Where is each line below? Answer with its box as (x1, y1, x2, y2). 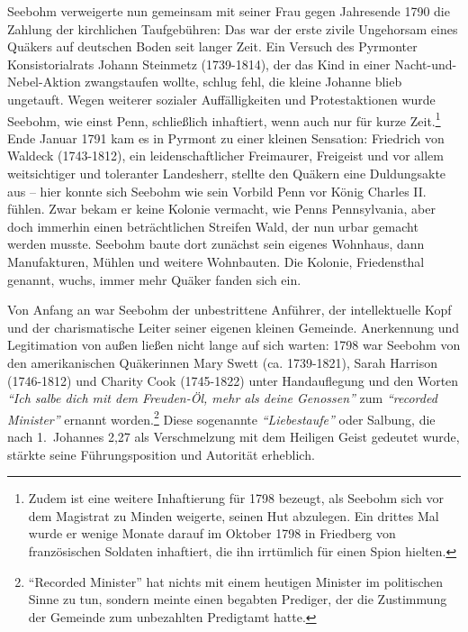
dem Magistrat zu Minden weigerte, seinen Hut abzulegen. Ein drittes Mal (28, 506, 439, 525)
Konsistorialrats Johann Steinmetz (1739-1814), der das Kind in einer (7, 54, 391, 73)
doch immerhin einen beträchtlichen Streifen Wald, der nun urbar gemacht (7, 216, 418, 235)
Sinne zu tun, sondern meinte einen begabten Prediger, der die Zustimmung (28, 590, 447, 609)
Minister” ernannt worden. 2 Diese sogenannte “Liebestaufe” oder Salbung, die (7, 407, 436, 428)
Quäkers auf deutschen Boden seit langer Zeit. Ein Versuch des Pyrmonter (7, 37, 418, 56)
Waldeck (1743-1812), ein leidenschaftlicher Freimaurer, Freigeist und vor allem (7, 146, 444, 165)
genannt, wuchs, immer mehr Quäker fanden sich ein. (7, 270, 301, 289)
